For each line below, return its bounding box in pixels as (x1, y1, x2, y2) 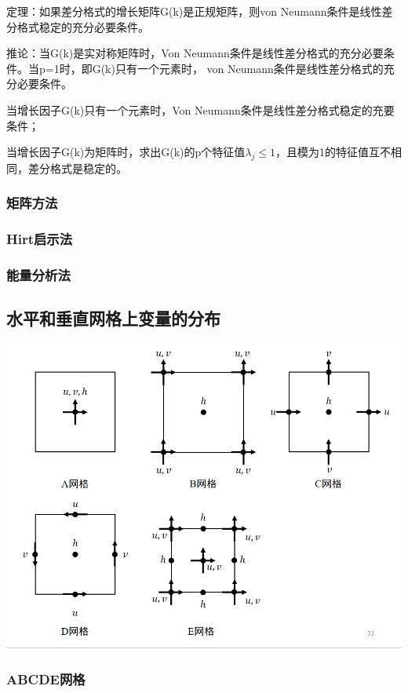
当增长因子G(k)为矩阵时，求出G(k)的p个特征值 (6, 144, 246, 160)
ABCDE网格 (6, 669, 86, 688)
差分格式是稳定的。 (27, 159, 127, 176)
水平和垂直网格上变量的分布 (6, 306, 220, 330)
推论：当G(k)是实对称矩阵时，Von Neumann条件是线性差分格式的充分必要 (6, 45, 384, 61)
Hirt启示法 (6, 229, 73, 249)
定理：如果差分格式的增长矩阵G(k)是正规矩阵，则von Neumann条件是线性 (6, 3, 382, 19)
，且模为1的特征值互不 (275, 144, 391, 160)
